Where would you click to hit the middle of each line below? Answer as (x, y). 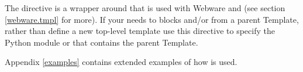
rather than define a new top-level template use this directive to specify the (140, 31)
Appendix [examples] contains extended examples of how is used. (121, 62)
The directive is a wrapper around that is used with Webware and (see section (145, 8)
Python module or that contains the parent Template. (101, 42)
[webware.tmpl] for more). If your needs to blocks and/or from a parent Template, (152, 19)
